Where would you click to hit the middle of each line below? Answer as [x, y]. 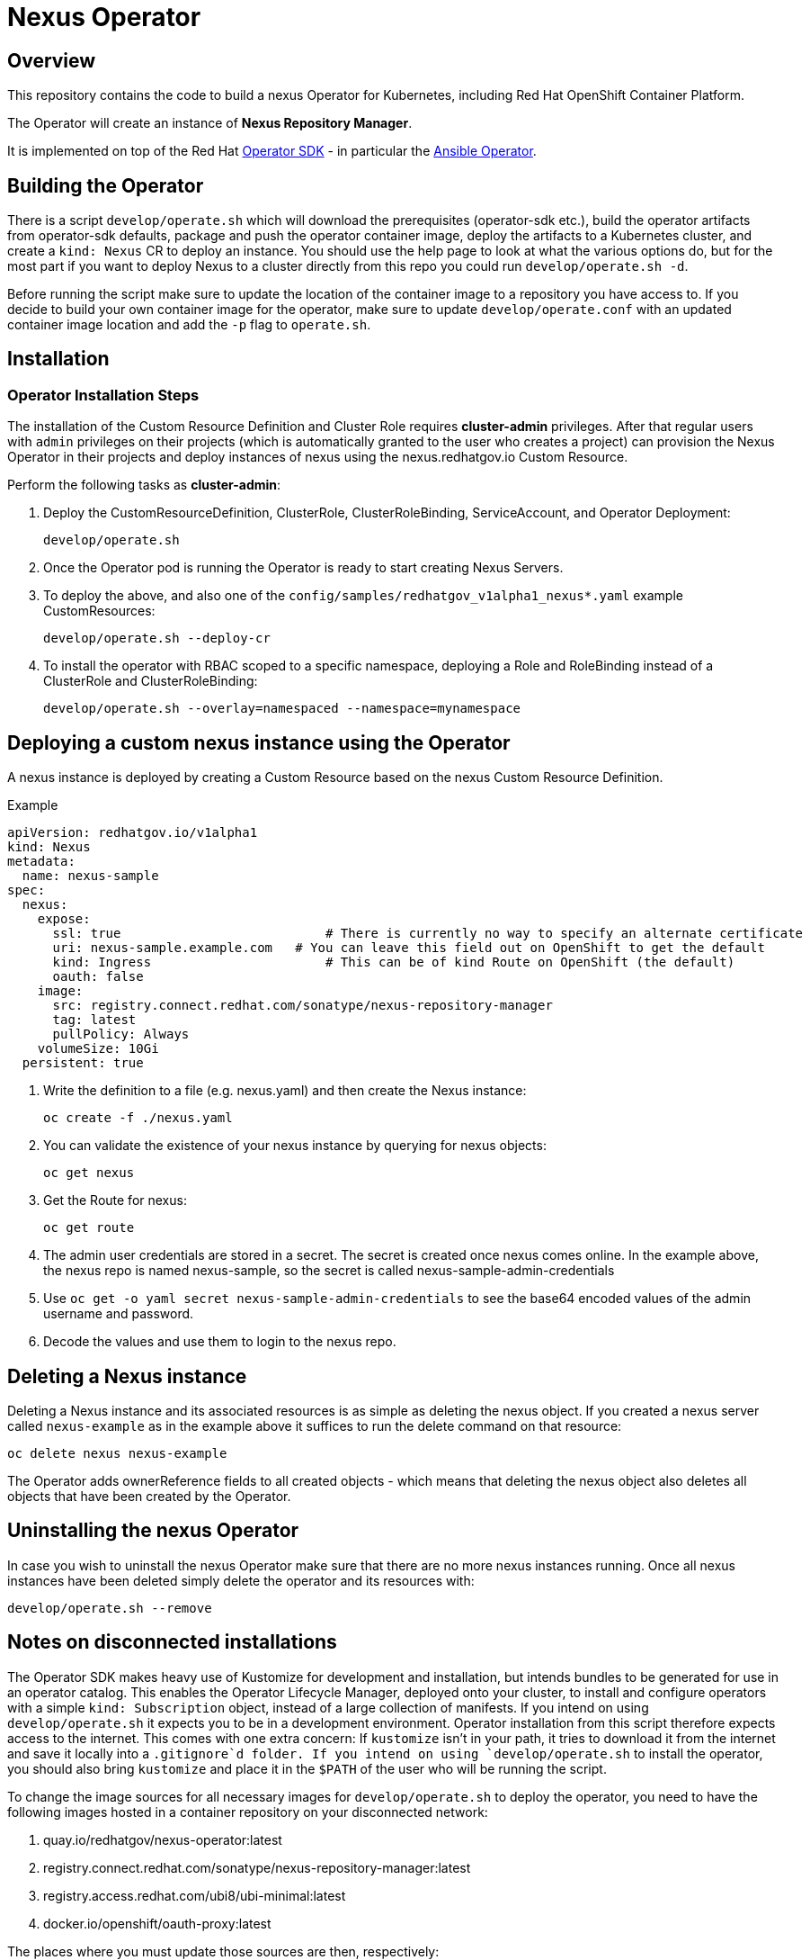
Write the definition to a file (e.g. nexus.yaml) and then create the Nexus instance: [285, 1091]
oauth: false [98, 977]
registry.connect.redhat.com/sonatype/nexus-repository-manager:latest [257, 1867]
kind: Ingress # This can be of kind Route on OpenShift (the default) [394, 962]
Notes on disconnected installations [172, 1642]
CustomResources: [99, 611]
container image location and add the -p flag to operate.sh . [189, 325]
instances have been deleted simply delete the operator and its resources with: [241, 1580]
